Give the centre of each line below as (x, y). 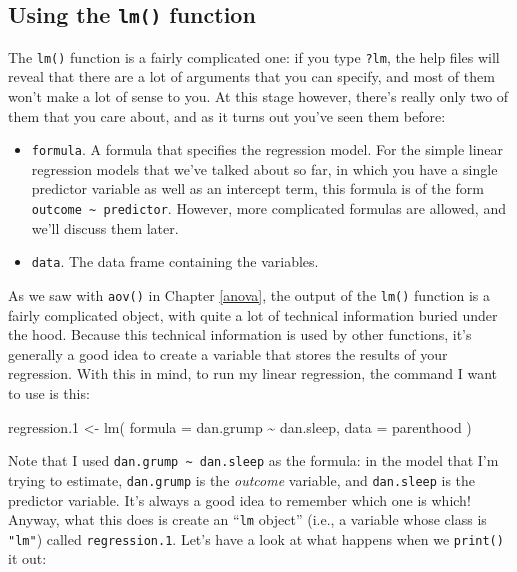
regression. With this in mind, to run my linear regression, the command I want (253, 373)
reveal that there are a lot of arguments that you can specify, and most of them (251, 76)
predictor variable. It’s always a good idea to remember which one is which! (239, 499)
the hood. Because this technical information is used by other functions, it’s (240, 334)
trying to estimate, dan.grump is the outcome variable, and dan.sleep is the (242, 479)
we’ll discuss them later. (105, 227)
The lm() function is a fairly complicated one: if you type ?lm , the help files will (254, 56)
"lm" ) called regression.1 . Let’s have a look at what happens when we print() (256, 538)
